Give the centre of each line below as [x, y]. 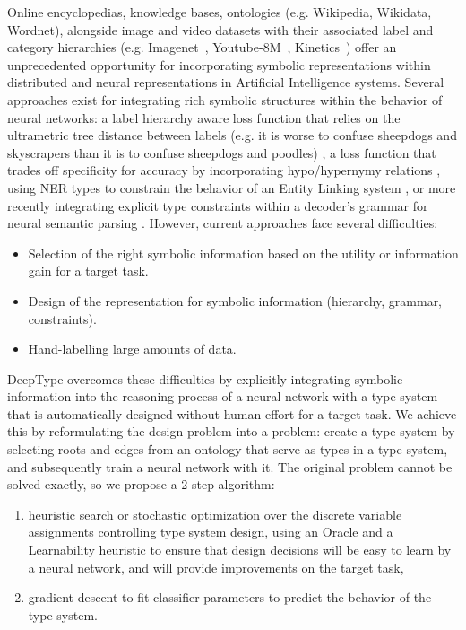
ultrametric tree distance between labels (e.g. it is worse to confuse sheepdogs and [232, 135]
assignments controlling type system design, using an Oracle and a [211, 532]
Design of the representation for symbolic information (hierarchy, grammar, [235, 300]
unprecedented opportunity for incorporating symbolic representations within [219, 64]
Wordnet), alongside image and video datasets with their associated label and [220, 29]
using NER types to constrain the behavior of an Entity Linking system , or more [232, 187]
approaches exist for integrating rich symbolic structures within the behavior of [225, 99]
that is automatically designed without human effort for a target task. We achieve [232, 413]
